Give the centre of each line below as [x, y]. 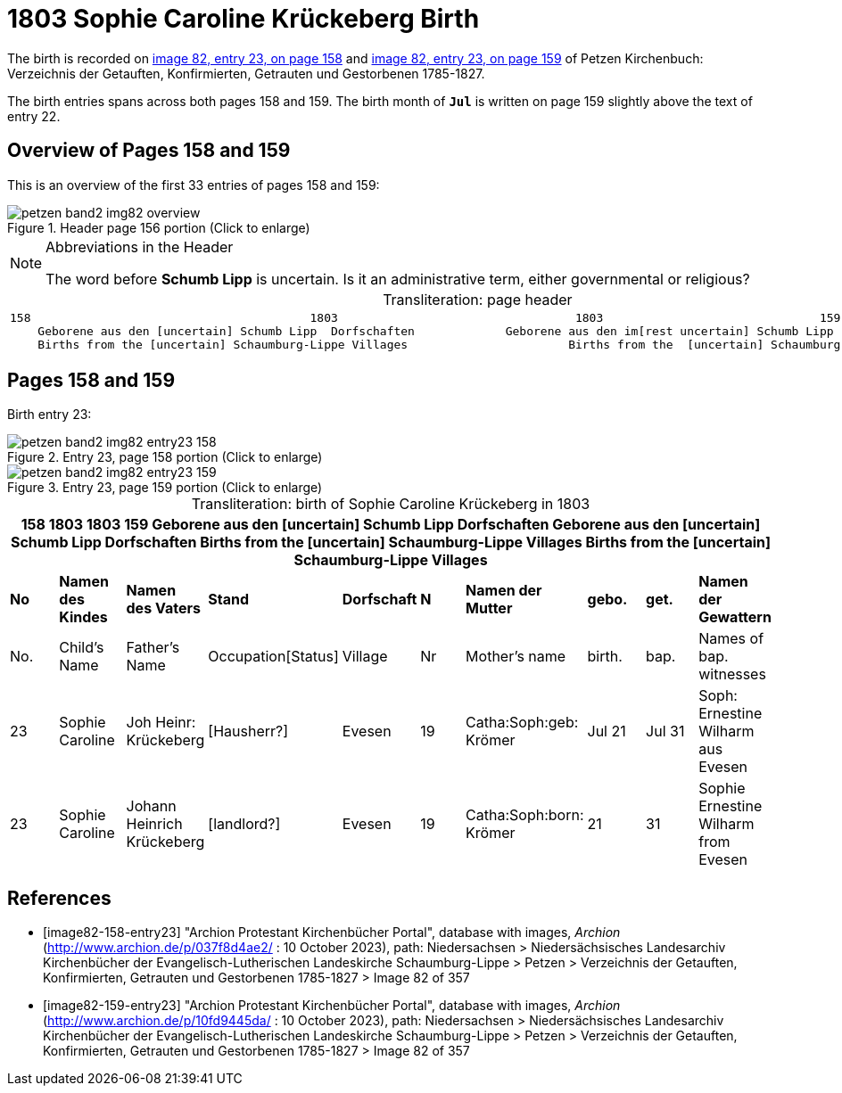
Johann [151, 806]
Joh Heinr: [161, 723]
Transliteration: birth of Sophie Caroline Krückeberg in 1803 [391, 504]
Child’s [82, 648]
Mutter [489, 608]
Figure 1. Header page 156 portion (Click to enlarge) [159, 227]
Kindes [83, 617]
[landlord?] [244, 824]
